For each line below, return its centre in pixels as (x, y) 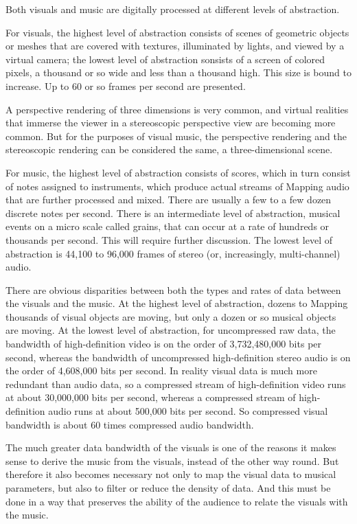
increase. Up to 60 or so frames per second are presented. (126, 86)
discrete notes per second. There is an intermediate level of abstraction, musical (173, 213)
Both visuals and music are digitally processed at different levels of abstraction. (173, 9)
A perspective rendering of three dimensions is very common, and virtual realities (177, 109)
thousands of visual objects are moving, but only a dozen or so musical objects (171, 316)
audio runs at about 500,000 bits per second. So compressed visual (188, 411)
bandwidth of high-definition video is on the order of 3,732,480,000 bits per (164, 344)
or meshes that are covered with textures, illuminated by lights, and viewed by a (175, 46)
